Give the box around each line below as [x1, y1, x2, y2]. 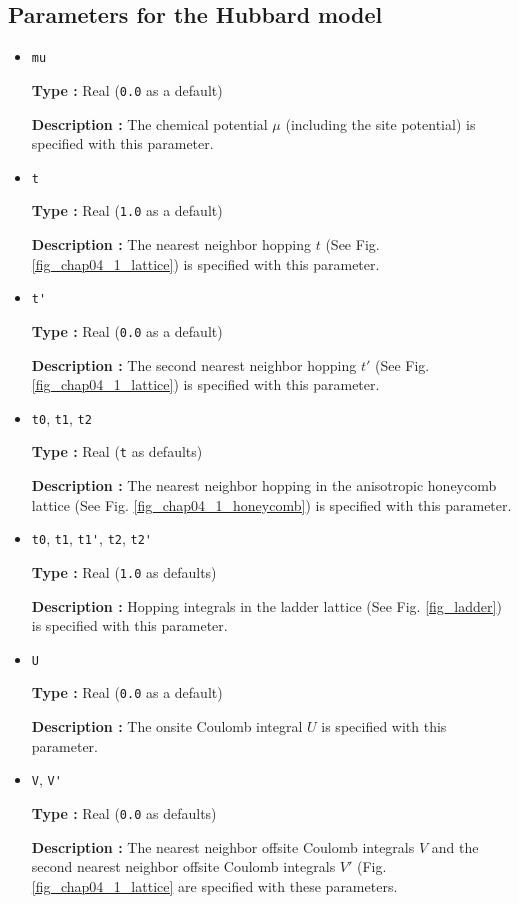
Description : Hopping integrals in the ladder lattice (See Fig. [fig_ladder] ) [31, 595, 502, 616]
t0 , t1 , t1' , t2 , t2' [31, 528, 152, 549]
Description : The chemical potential [31, 113, 268, 134]
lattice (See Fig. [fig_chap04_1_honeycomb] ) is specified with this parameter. [31, 494, 512, 515]
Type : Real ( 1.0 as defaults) [31, 561, 217, 582]
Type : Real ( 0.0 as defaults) [31, 802, 217, 823]
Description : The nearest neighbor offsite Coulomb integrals [31, 836, 415, 857]
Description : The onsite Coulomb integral [31, 716, 303, 737]
